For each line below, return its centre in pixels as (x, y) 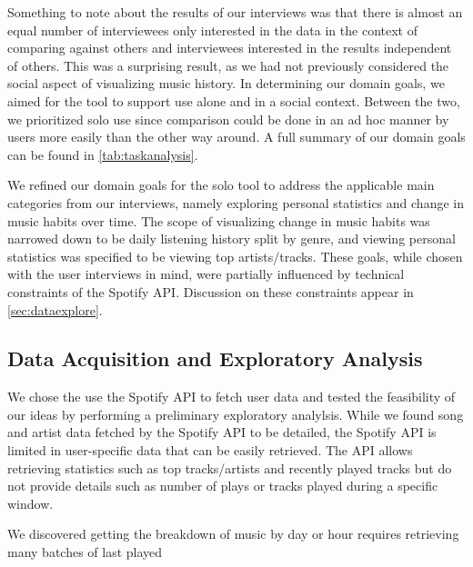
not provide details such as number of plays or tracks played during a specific (223, 486)
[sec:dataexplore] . (55, 309)
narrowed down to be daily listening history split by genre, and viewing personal (231, 239)
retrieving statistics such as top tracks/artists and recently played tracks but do (230, 468)
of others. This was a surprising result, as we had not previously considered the (228, 65)
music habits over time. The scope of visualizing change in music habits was (219, 220)
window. (30, 503)
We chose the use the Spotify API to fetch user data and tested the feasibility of (231, 397)
